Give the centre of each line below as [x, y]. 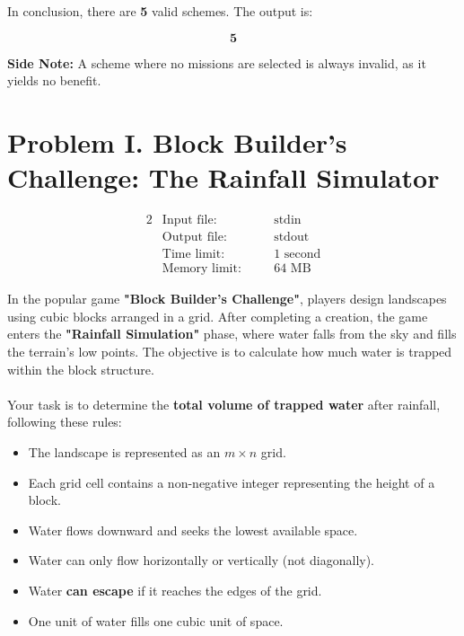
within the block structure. [81, 369]
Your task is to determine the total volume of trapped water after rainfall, [224, 404]
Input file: [189, 221]
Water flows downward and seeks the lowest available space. [193, 530]
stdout [292, 238]
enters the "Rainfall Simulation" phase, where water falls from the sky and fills [232, 334]
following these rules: [65, 422]
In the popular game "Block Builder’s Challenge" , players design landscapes [227, 299]
